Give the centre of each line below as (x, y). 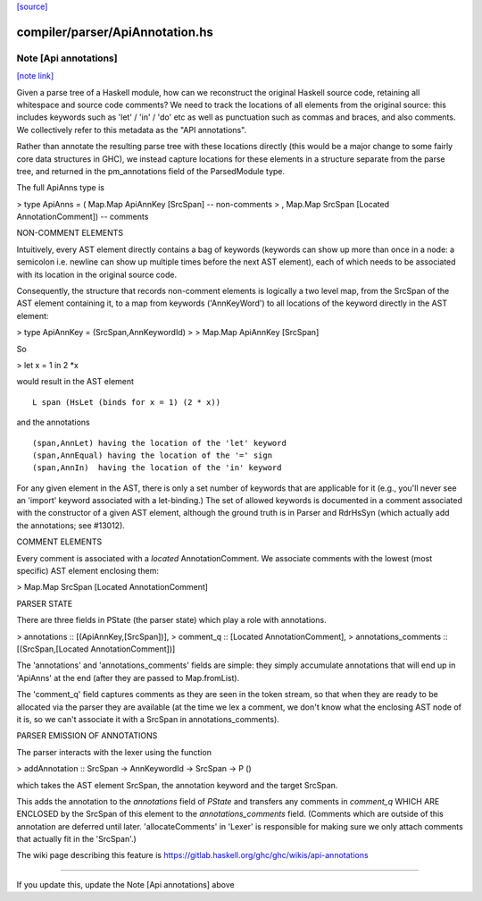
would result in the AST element (75, 382)
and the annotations (53, 422)
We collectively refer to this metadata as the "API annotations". (132, 130)
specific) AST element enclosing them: (88, 571)
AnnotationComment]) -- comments (83, 217)
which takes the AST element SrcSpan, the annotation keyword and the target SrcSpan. (177, 785)
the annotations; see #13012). (71, 525)
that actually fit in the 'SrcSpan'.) (77, 839)
